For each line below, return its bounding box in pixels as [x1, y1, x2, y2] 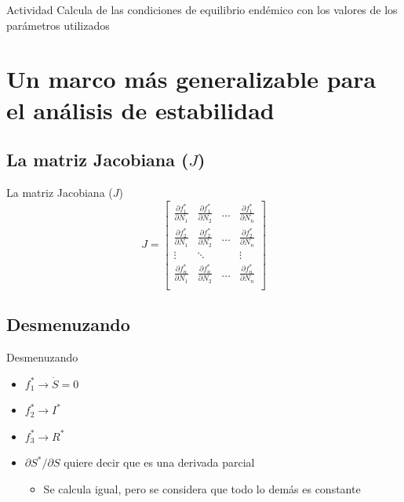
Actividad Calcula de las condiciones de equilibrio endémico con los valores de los [6, 2, 398, 17]
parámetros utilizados [6, 16, 110, 33]
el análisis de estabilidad [6, 93, 275, 125]
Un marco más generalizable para [6, 63, 377, 95]
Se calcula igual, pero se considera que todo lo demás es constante [43, 480, 361, 497]
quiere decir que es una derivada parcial [64, 454, 255, 471]
